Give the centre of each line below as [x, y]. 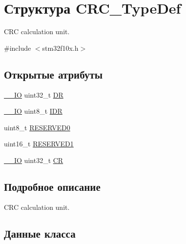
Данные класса [40, 233]
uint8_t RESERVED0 [37, 127]
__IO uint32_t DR [34, 94]
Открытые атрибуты [53, 74]
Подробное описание [52, 186]
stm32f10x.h [60, 48]
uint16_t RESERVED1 [39, 144]
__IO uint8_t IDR [33, 111]
